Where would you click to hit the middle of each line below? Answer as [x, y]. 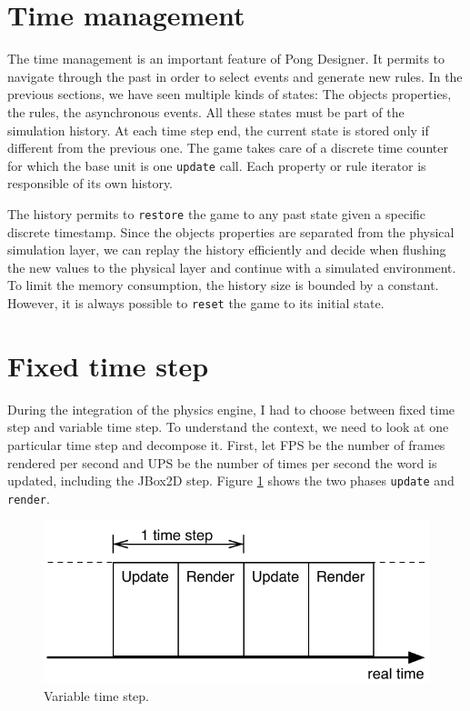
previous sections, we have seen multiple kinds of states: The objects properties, [230, 94]
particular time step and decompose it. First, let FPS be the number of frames [226, 444]
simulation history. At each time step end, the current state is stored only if [218, 130]
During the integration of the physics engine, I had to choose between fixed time [231, 409]
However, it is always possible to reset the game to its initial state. [196, 302]
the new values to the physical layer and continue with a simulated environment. [232, 267]
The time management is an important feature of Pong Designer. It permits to [226, 59]
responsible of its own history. [90, 183]
